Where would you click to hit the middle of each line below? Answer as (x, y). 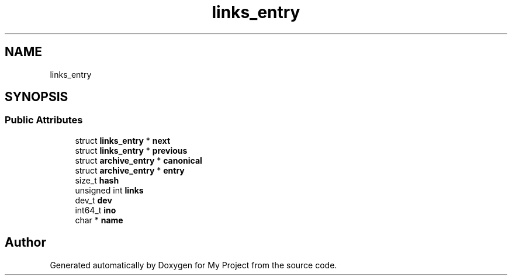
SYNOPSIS (37, 97)
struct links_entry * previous (131, 150)
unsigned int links (109, 190)
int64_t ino (96, 210)
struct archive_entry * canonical (139, 160)
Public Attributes (44, 120)
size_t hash (97, 180)
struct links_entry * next (123, 140)
